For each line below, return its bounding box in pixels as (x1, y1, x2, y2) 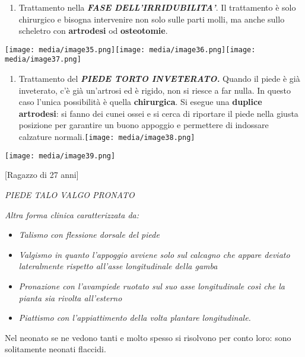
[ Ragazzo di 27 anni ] (5, 168, 79, 181)
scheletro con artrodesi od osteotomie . (18, 24, 168, 37)
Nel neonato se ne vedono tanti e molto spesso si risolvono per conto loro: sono (5, 331, 291, 343)
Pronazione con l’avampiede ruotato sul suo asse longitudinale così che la (18, 279, 285, 292)
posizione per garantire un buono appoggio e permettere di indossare (18, 119, 269, 131)
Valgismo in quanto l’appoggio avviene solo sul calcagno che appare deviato (18, 248, 290, 260)
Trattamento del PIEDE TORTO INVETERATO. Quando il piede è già (18, 72, 300, 85)
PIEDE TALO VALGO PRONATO (5, 188, 135, 200)
